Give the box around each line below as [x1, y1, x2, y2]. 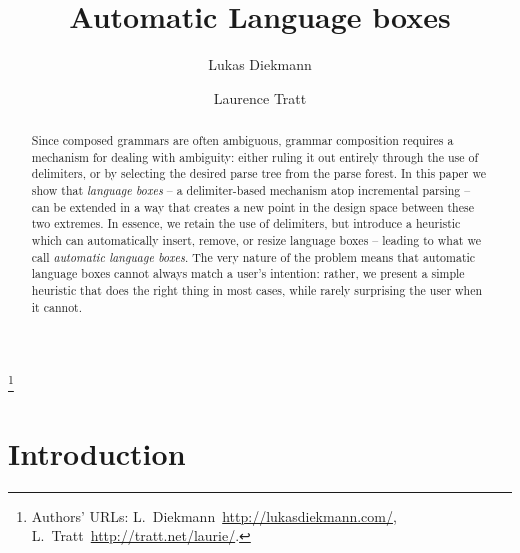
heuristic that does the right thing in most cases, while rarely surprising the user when [31, 282, 483, 299]
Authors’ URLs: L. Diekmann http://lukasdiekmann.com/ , [31, 505, 397, 526]
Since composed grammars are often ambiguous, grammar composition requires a [31, 132, 454, 149]
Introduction [8, 432, 186, 473]
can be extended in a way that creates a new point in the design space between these [31, 198, 474, 215]
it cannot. [31, 298, 83, 315]
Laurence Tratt [213, 87, 307, 108]
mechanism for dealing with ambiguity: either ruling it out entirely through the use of [31, 148, 479, 165]
